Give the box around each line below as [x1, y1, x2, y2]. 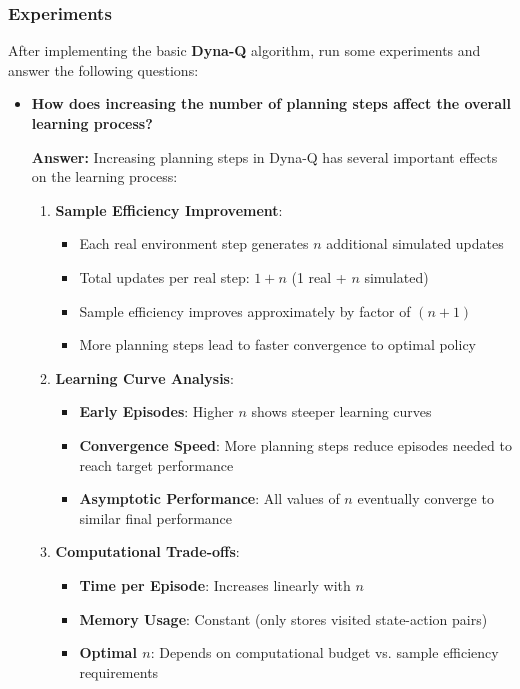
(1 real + [291, 266, 347, 287]
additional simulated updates [326, 233, 504, 254]
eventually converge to [357, 488, 494, 509]
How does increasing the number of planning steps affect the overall [31, 93, 511, 114]
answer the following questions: [8, 59, 199, 80]
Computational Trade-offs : [55, 541, 240, 562]
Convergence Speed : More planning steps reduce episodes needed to [79, 434, 512, 455]
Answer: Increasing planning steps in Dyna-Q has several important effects [31, 146, 498, 167]
